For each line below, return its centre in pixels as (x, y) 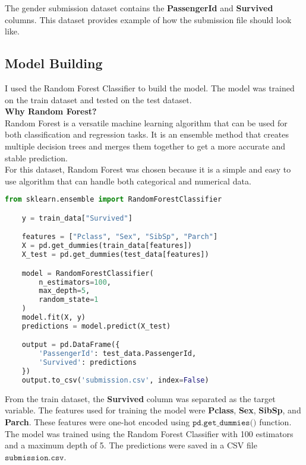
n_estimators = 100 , (75, 282)
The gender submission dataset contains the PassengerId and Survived (139, 8)
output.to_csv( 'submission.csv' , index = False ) (115, 380)
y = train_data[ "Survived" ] (77, 218)
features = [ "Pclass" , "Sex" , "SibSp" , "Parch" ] (120, 237)
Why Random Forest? (51, 111)
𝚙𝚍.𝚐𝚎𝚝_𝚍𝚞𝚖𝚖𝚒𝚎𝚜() (224, 423)
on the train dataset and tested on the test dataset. (98, 99)
